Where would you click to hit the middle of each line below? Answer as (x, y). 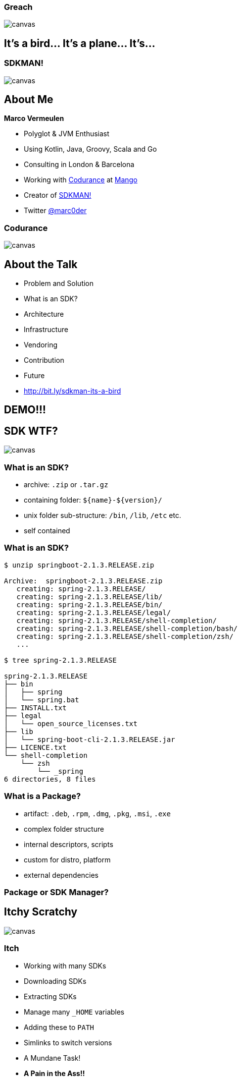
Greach (18, 7)
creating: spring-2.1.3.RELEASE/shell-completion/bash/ (127, 628)
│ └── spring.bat (42, 700)
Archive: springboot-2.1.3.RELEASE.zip (83, 581)
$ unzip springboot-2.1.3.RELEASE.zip (79, 565)
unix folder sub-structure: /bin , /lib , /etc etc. (102, 515)
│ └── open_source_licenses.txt (71, 723)
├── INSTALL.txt (35, 708)
